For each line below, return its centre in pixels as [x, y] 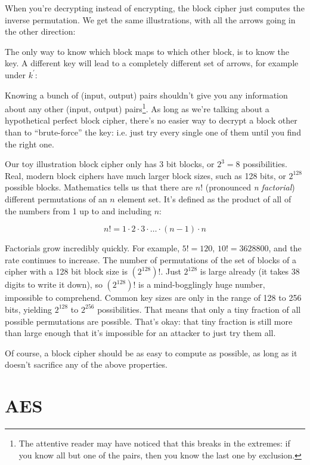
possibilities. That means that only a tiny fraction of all [199, 309]
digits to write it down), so [54, 284]
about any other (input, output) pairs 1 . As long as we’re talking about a [137, 108]
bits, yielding [29, 309]
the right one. [30, 144]
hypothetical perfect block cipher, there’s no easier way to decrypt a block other [151, 120]
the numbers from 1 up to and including [78, 210]
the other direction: [40, 31]
